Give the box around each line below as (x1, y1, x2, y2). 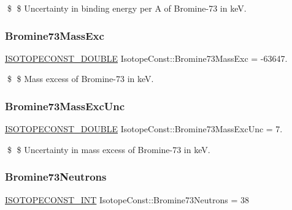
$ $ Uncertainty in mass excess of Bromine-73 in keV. (7, 143, 210, 156)
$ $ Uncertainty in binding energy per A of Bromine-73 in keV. (7, 2, 247, 14)
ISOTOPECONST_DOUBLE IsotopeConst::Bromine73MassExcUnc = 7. (5, 122, 283, 135)
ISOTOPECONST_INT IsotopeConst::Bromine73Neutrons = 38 (5, 193, 249, 206)
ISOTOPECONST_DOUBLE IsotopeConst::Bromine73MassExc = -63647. (5, 51, 288, 64)
